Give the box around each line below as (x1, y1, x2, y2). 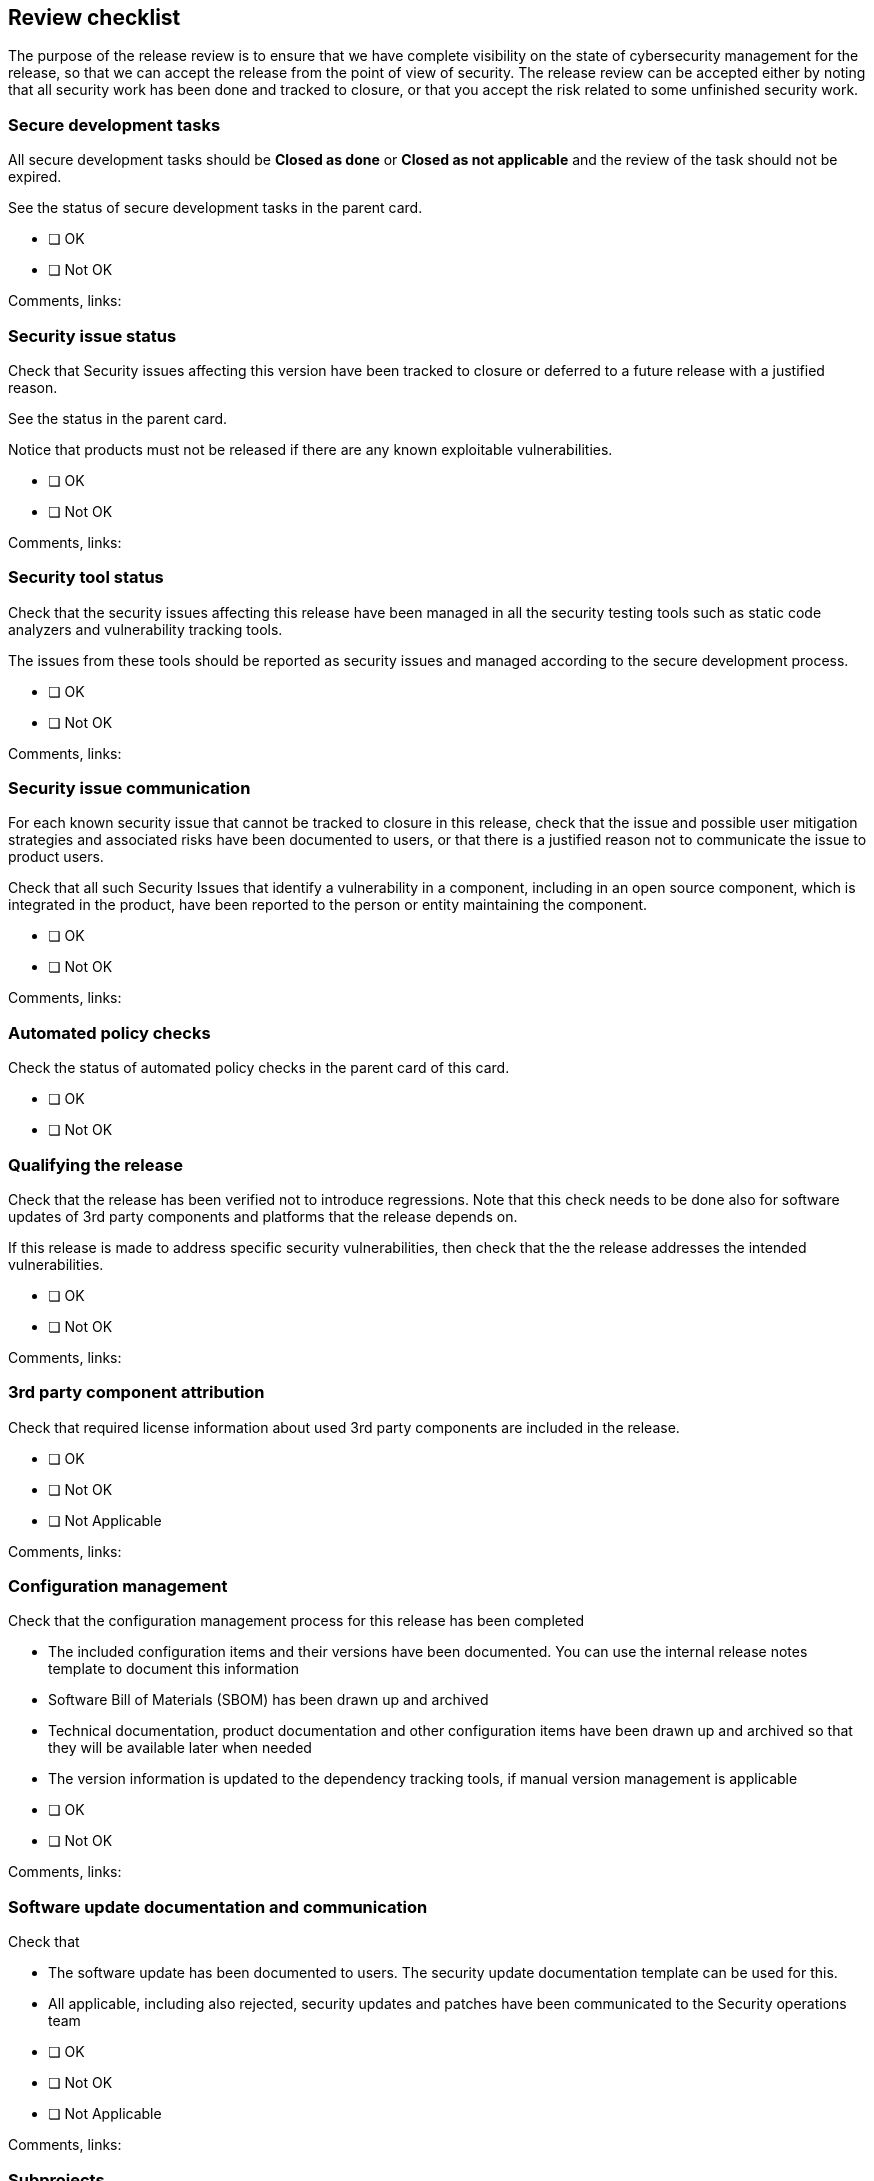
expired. (8, 168, 62, 186)
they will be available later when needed (48, 1739, 312, 1757)
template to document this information (48, 1660, 300, 1678)
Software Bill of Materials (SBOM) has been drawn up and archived (48, 1691, 489, 1709)
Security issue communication (8, 778, 251, 799)
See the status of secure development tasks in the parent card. (8, 199, 423, 217)
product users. (8, 848, 104, 866)
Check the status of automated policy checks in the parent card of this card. (8, 1059, 510, 1077)
